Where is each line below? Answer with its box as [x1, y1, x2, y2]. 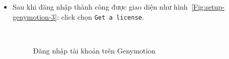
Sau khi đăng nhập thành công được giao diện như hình [12, 2, 188, 12]
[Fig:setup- [191, 2, 225, 12]
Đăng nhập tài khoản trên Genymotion [33, 45, 155, 55]
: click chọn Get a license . [57, 11, 144, 22]
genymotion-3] [12, 11, 57, 22]
